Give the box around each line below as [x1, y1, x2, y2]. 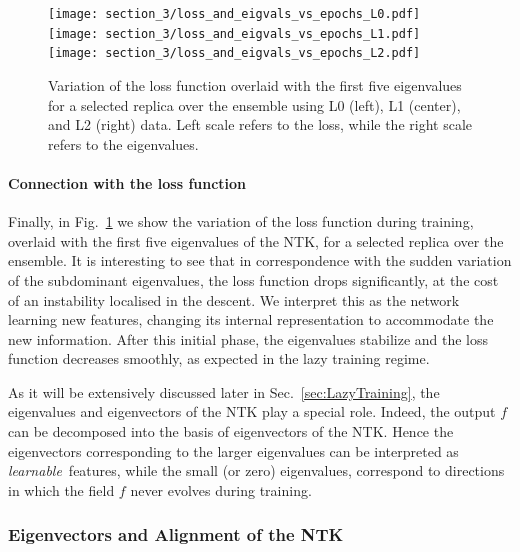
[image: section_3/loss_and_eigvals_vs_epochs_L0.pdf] [48, 7, 421, 21]
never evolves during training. [130, 479, 312, 500]
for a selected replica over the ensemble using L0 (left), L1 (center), [48, 94, 461, 115]
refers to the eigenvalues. [48, 133, 199, 154]
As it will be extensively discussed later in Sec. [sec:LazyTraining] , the [8, 381, 440, 402]
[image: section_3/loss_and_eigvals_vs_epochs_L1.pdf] [48, 26, 421, 41]
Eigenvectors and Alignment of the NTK [8, 522, 344, 547]
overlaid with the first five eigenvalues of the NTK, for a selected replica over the [8, 230, 504, 251]
